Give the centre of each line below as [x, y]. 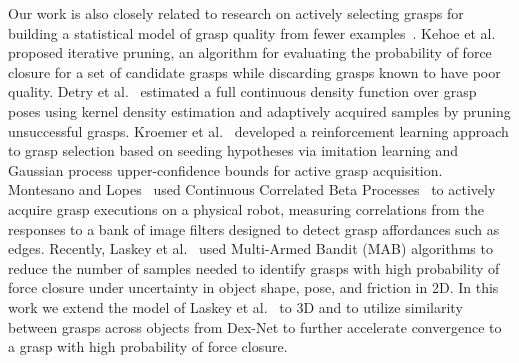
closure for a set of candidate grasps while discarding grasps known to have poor [254, 71]
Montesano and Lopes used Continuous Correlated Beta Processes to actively [252, 189]
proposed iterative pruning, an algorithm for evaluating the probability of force [250, 52]
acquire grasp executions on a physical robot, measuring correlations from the [246, 208]
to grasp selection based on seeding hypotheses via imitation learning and [233, 150]
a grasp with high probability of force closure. [148, 346]
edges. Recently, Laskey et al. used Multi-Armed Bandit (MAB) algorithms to [250, 248]
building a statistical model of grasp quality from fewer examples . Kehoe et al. [252, 32]
